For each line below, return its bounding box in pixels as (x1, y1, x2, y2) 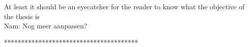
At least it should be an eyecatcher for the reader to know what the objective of (4, 1, 245, 11)
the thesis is (4, 11, 40, 21)
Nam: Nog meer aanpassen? (4, 21, 87, 31)
